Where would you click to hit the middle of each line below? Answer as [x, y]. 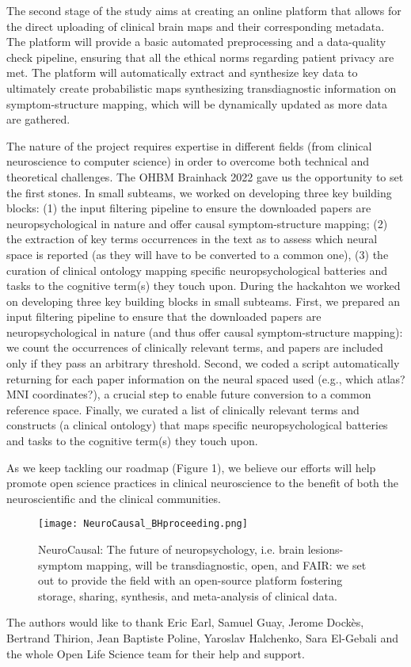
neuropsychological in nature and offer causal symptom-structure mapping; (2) [197, 223]
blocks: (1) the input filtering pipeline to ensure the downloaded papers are [189, 208]
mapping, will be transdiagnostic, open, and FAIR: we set [226, 564]
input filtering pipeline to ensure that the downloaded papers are [164, 316]
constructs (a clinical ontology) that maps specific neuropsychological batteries [197, 425]
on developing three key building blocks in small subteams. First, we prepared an [203, 301]
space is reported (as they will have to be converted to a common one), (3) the [198, 254]
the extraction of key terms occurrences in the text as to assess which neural [192, 239]
